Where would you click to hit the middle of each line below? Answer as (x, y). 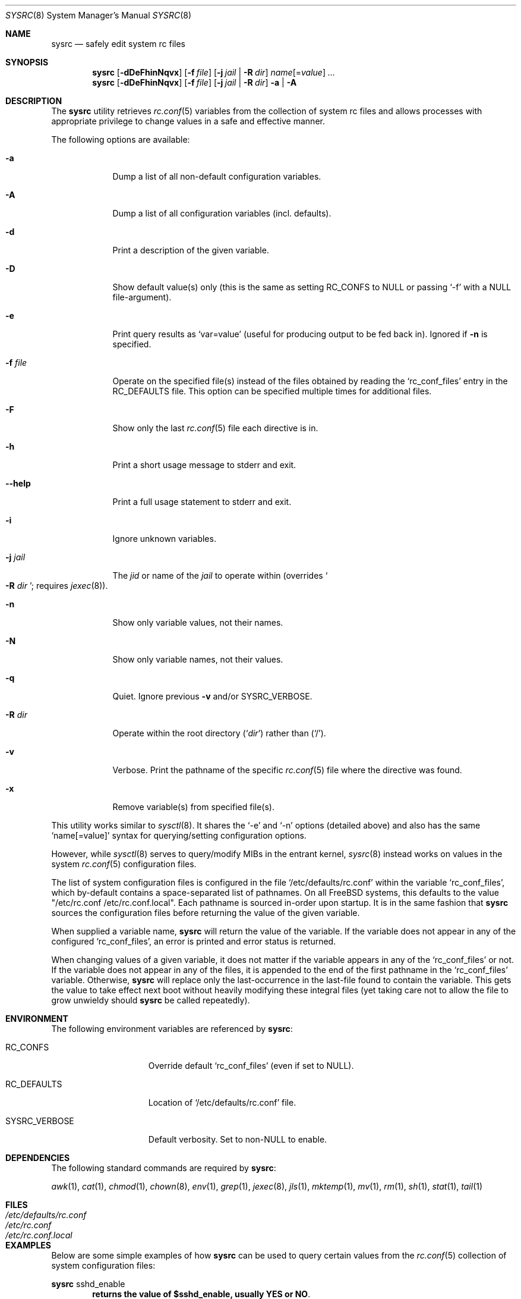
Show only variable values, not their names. (198, 622)
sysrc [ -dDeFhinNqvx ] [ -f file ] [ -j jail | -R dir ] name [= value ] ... (214, 72)
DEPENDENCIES (38, 1158)
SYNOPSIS (27, 62)
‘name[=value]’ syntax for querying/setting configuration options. (179, 835)
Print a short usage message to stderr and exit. (204, 465)
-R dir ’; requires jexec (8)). (57, 586)
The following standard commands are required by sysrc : (164, 1168)
